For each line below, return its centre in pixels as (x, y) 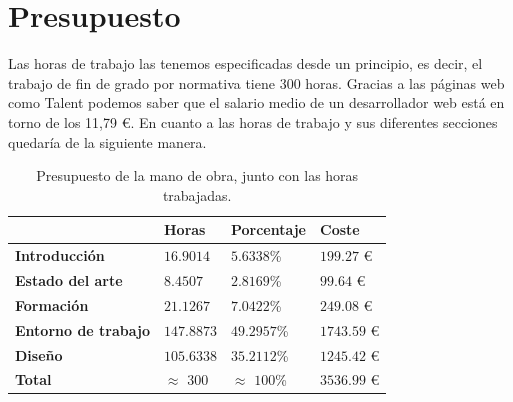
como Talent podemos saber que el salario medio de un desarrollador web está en (256, 102)
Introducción (60, 255)
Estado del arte (69, 279)
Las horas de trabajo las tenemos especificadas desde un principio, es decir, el (245, 63)
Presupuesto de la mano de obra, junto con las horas (197, 175)
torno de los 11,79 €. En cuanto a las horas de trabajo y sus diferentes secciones (253, 121)
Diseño (39, 354)
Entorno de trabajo (82, 329)
